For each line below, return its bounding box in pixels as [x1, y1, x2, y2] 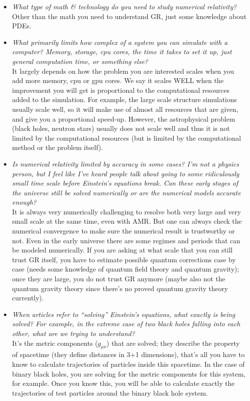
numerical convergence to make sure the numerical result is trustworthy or [12, 226, 235, 236]
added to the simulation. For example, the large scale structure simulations [12, 94, 237, 105]
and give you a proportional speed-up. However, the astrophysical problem [12, 113, 235, 124]
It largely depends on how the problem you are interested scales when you [12, 65, 234, 76]
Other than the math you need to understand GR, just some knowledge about [12, 11, 247, 21]
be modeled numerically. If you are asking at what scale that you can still [12, 245, 233, 255]
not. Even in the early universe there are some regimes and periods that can [12, 235, 241, 245]
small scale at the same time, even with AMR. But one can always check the [12, 216, 242, 226]
